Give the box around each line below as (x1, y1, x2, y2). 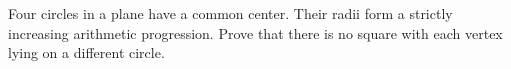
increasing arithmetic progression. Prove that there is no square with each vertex (8, 22, 503, 43)
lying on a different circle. (8, 42, 165, 63)
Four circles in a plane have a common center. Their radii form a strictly (8, 3, 453, 23)
